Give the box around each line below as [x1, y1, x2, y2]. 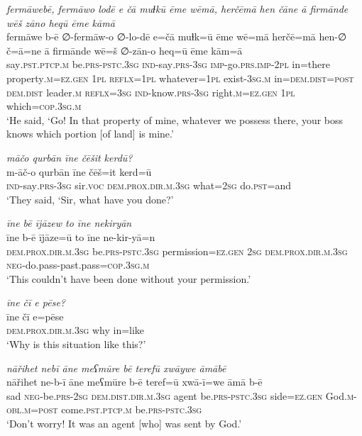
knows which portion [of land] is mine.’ [6, 126, 174, 141]
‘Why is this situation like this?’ [6, 337, 146, 352]
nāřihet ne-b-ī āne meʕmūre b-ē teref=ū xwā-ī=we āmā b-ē [6, 374, 263, 389]
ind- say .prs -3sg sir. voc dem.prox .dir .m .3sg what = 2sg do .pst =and [6, 178, 292, 193]
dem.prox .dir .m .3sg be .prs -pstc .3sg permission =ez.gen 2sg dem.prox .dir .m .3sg [6, 243, 348, 258]
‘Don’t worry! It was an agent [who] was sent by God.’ [6, 416, 242, 431]
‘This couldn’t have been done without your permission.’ [6, 271, 251, 286]
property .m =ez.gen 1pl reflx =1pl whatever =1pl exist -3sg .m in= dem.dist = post [6, 70, 354, 85]
